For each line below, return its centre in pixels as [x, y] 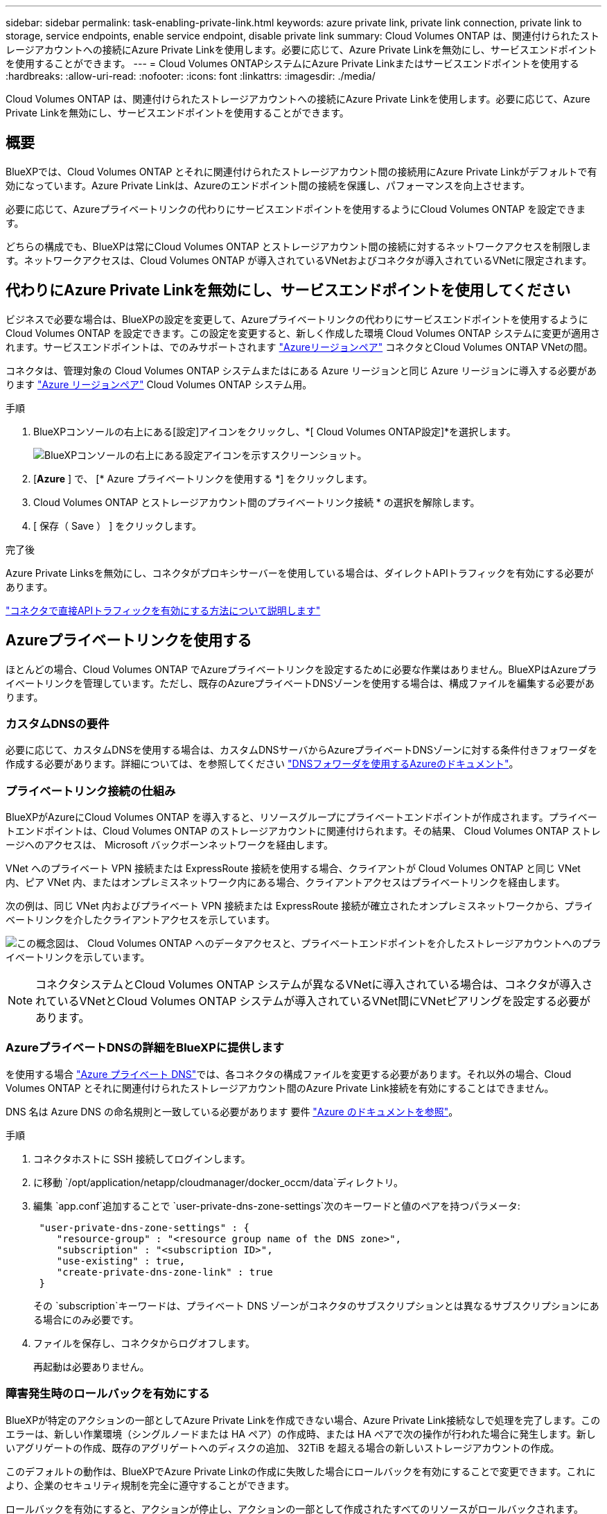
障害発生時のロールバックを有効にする [108, 1394]
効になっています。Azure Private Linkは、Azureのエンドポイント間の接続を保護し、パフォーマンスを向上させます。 [268, 185]
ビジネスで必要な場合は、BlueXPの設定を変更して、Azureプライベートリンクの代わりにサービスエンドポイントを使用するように [297, 319]
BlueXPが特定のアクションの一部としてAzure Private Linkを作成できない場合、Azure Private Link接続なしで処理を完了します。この [303, 1420]
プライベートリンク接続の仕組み [91, 791]
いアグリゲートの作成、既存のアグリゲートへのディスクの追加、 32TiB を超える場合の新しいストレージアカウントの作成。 [283, 1447]
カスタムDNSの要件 [58, 723]
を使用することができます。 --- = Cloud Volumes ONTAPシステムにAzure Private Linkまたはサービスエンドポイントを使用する [292, 63]
